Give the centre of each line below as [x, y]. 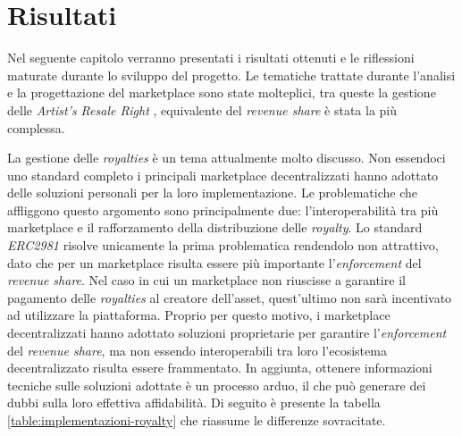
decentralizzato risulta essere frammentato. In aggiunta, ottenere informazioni [220, 368]
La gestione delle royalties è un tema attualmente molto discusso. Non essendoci [227, 158]
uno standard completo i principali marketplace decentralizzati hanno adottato [223, 175]
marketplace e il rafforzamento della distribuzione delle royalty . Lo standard [215, 227]
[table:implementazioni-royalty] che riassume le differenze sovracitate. [197, 420]
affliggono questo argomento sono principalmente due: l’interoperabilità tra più [223, 210]
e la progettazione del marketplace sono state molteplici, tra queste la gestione [222, 92]
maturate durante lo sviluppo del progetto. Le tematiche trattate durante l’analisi [231, 75]
